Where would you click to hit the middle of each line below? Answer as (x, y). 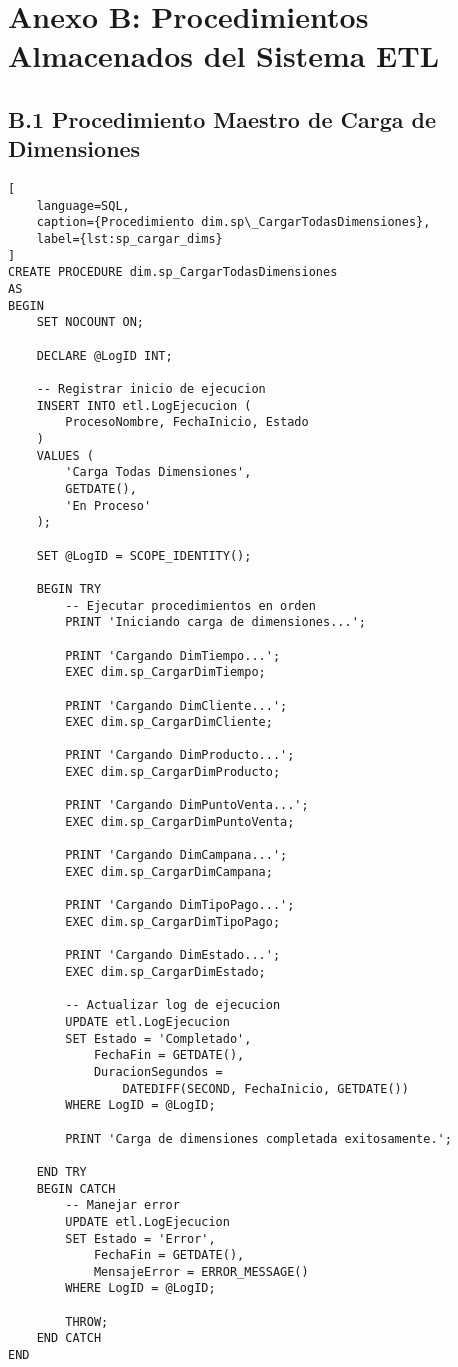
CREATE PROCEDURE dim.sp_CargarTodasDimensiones (173, 272)
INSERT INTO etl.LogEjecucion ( (144, 405)
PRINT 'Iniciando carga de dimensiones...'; (215, 622)
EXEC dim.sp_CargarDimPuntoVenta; (180, 822)
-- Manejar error (122, 1205)
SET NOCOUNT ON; (90, 322)
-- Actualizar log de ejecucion (173, 1005)
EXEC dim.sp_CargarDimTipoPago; (173, 922)
